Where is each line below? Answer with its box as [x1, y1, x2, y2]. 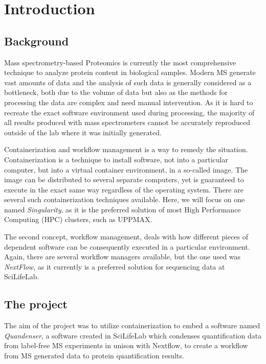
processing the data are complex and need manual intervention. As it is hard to [4, 96, 253, 107]
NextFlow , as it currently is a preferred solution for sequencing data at [4, 261, 225, 272]
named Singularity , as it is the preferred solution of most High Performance [4, 204, 241, 214]
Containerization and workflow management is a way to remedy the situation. [4, 144, 248, 155]
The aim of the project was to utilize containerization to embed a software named [4, 320, 260, 331]
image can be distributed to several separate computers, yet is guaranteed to [4, 174, 244, 185]
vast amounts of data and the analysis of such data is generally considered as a [4, 77, 252, 87]
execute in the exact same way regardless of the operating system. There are [4, 184, 243, 195]
